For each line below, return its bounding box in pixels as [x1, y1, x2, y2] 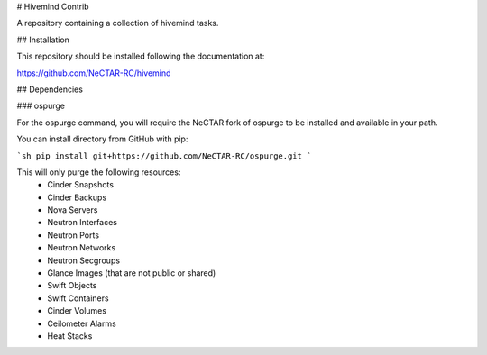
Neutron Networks [47, 242, 116, 253]
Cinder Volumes [47, 305, 107, 316]
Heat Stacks [47, 330, 93, 341]
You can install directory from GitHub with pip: [16, 133, 188, 144]
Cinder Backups [47, 192, 107, 203]
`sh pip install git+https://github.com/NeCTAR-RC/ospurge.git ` [16, 150, 312, 161]
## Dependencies [16, 84, 83, 95]
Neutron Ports [47, 230, 99, 241]
